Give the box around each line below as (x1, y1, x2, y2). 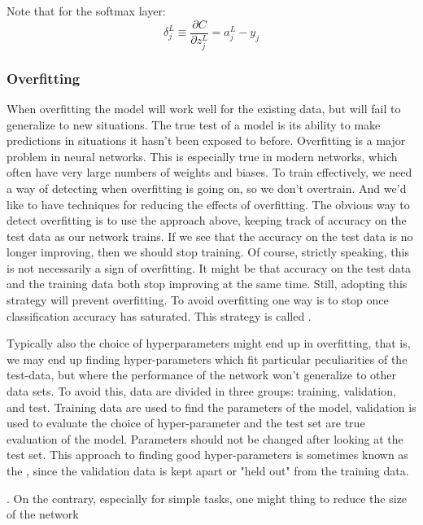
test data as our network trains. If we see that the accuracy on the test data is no (7, 227, 413, 244)
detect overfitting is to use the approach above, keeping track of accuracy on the (7, 212, 407, 229)
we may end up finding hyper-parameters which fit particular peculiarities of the (7, 350, 408, 367)
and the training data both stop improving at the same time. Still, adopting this (7, 275, 408, 292)
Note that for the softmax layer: (7, 2, 166, 19)
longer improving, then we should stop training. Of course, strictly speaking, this (7, 243, 409, 260)
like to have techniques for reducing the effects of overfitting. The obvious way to (7, 195, 410, 212)
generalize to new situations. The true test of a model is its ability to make (7, 116, 381, 133)
